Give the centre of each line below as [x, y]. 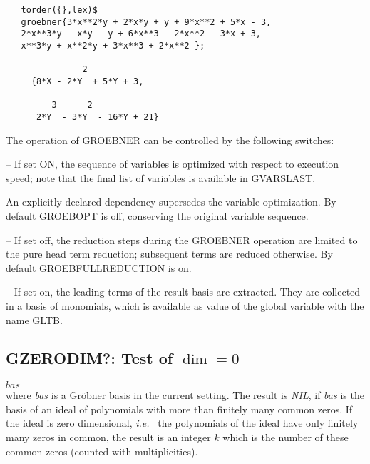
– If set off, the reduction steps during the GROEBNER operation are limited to [182, 239]
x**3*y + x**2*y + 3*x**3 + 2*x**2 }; [113, 45]
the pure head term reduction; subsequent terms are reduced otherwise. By [169, 254]
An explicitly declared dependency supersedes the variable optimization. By [171, 202]
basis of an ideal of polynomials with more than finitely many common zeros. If [179, 409]
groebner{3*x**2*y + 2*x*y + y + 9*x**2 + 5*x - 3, [146, 22]
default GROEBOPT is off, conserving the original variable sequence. [157, 215]
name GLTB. [34, 319]
